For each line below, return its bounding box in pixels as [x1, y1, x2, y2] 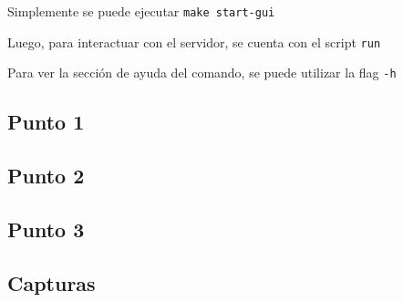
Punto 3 [7, 214, 85, 243]
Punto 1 [7, 108, 85, 136]
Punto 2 [7, 161, 85, 190]
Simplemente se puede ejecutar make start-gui [7, 2, 275, 20]
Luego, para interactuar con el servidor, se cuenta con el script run [7, 32, 381, 51]
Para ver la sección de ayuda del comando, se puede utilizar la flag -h [7, 63, 397, 82]
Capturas [7, 268, 96, 297]
